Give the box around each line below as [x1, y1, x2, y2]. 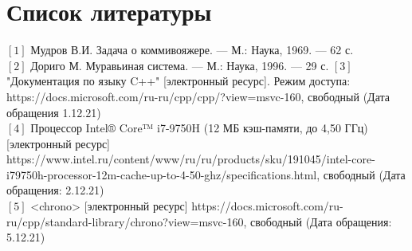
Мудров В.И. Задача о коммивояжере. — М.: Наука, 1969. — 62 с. [30, 41, 354, 58]
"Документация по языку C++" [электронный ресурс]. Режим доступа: [6, 73, 351, 89]
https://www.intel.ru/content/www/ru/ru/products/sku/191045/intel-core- [6, 151, 375, 167]
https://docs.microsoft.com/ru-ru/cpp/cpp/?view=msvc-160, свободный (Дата [6, 88, 390, 104]
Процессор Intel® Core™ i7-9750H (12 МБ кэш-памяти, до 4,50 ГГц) [30, 120, 368, 136]
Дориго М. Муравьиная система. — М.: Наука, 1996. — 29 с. [30, 57, 329, 73]
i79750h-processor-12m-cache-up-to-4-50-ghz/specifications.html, [6, 166, 320, 182]
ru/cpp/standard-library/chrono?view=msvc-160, [6, 213, 247, 229]
